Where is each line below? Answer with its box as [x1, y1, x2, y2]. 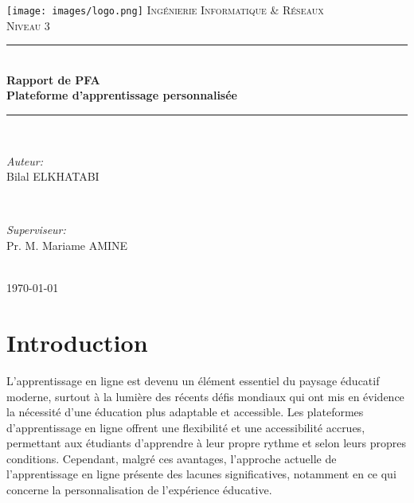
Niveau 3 [6, 17, 50, 33]
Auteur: [6, 152, 44, 169]
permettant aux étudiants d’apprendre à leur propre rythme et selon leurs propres [6, 435, 407, 451]
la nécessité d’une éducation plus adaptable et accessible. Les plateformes [6, 404, 364, 420]
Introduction [6, 326, 148, 358]
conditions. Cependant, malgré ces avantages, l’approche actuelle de [6, 450, 337, 466]
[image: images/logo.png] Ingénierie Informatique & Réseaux [6, 2, 324, 18]
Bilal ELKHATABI [6, 168, 100, 185]
